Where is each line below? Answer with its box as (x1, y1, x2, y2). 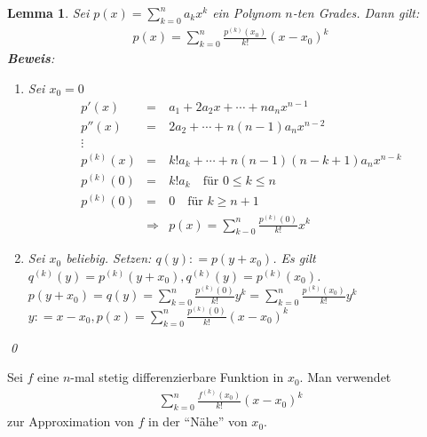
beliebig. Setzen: (66, 249, 152, 267)
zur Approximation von (7, 412, 134, 431)
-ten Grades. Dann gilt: (292, 4, 420, 21)
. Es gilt (273, 249, 316, 267)
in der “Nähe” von (148, 412, 248, 431)
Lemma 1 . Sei (7, 4, 90, 21)
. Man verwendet (299, 368, 391, 386)
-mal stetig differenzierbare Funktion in (70, 368, 284, 386)
